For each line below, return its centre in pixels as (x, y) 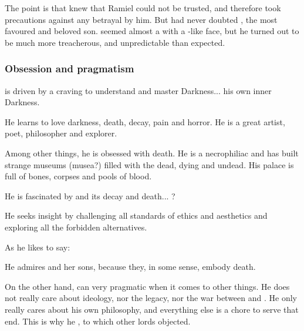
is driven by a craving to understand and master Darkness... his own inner (138, 90)
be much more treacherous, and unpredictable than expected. (115, 42)
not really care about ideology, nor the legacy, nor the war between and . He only (151, 298)
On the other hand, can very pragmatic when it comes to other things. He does (147, 286)
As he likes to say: (38, 247)
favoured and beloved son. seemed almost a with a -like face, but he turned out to (152, 31)
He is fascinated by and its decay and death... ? (90, 195)
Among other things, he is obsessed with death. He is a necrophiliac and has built (152, 153)
